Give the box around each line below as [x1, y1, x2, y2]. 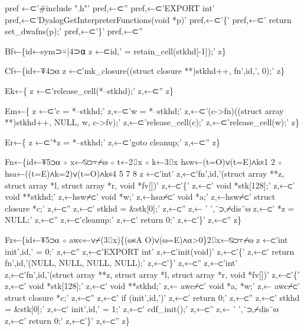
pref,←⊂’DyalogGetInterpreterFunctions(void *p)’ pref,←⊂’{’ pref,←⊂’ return [5, 13, 292, 25]
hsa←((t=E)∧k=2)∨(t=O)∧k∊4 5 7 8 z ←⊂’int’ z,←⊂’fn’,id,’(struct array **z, [5, 167, 285, 179]
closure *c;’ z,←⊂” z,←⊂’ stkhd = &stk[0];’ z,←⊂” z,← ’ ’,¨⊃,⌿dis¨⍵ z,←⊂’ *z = [5, 202, 295, 214]
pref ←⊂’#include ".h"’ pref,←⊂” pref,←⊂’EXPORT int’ [5, 2, 215, 14]
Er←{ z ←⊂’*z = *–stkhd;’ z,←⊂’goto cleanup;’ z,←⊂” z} [5, 135, 220, 148]
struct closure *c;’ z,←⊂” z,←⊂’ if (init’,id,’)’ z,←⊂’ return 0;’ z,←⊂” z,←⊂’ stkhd [5, 291, 300, 303]
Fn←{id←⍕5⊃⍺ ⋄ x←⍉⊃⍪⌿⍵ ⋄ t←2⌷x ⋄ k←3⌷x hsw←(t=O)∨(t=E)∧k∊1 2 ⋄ [5, 155, 282, 168]
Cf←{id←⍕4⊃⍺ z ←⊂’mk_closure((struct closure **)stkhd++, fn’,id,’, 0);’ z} [5, 64, 285, 77]
